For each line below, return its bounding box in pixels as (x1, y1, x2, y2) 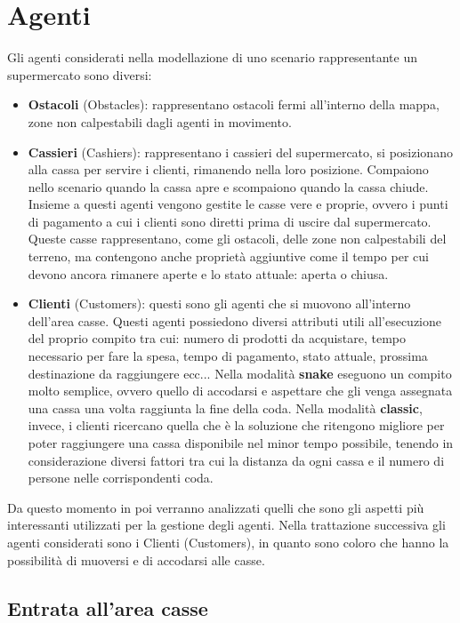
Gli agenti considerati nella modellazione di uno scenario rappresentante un (7, 48, 417, 67)
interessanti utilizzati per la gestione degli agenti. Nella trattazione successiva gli (7, 515, 446, 534)
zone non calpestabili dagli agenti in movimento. (28, 112, 292, 131)
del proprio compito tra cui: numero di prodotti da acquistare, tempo (28, 329, 407, 347)
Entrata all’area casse (7, 594, 208, 621)
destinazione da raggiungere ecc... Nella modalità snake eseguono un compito (28, 363, 452, 382)
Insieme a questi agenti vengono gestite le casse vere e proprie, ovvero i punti (28, 195, 448, 213)
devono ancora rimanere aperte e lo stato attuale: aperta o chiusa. (28, 264, 389, 283)
